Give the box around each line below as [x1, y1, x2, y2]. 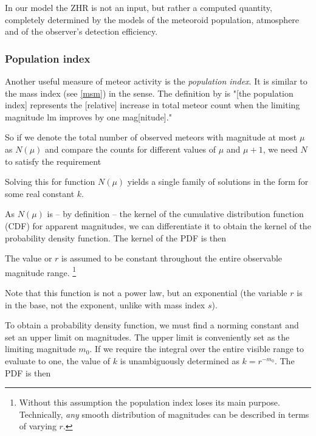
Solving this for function [5, 175, 95, 188]
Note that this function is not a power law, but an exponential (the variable [5, 286, 287, 299]
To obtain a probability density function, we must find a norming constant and [5, 319, 299, 331]
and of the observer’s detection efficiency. [5, 25, 158, 38]
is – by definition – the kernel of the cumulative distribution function [47, 207, 304, 220]
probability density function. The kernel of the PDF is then [5, 231, 227, 244]
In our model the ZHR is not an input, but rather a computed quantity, [5, 1, 272, 13]
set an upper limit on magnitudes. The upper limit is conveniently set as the [5, 330, 290, 343]
